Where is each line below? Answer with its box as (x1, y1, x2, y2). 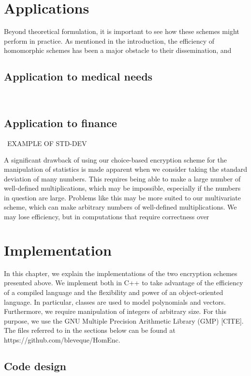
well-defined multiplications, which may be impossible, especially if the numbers (4, 183, 241, 193)
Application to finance (4, 115, 117, 131)
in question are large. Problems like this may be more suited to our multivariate (4, 192, 241, 202)
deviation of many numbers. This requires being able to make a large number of (4, 173, 241, 183)
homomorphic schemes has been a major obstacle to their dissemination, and (4, 45, 232, 55)
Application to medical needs (4, 69, 153, 84)
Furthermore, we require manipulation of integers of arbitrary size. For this (4, 306, 226, 316)
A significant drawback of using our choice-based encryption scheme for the (4, 154, 227, 164)
